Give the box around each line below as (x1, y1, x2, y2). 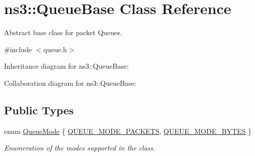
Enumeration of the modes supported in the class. (4, 142, 155, 153)
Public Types (4, 102, 74, 117)
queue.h (43, 44, 67, 54)
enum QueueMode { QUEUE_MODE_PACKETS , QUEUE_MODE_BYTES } (4, 125, 251, 136)
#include (4, 44, 32, 54)
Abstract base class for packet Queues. (4, 27, 122, 38)
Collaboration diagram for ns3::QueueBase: (4, 77, 136, 88)
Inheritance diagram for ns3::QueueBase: (4, 61, 129, 71)
